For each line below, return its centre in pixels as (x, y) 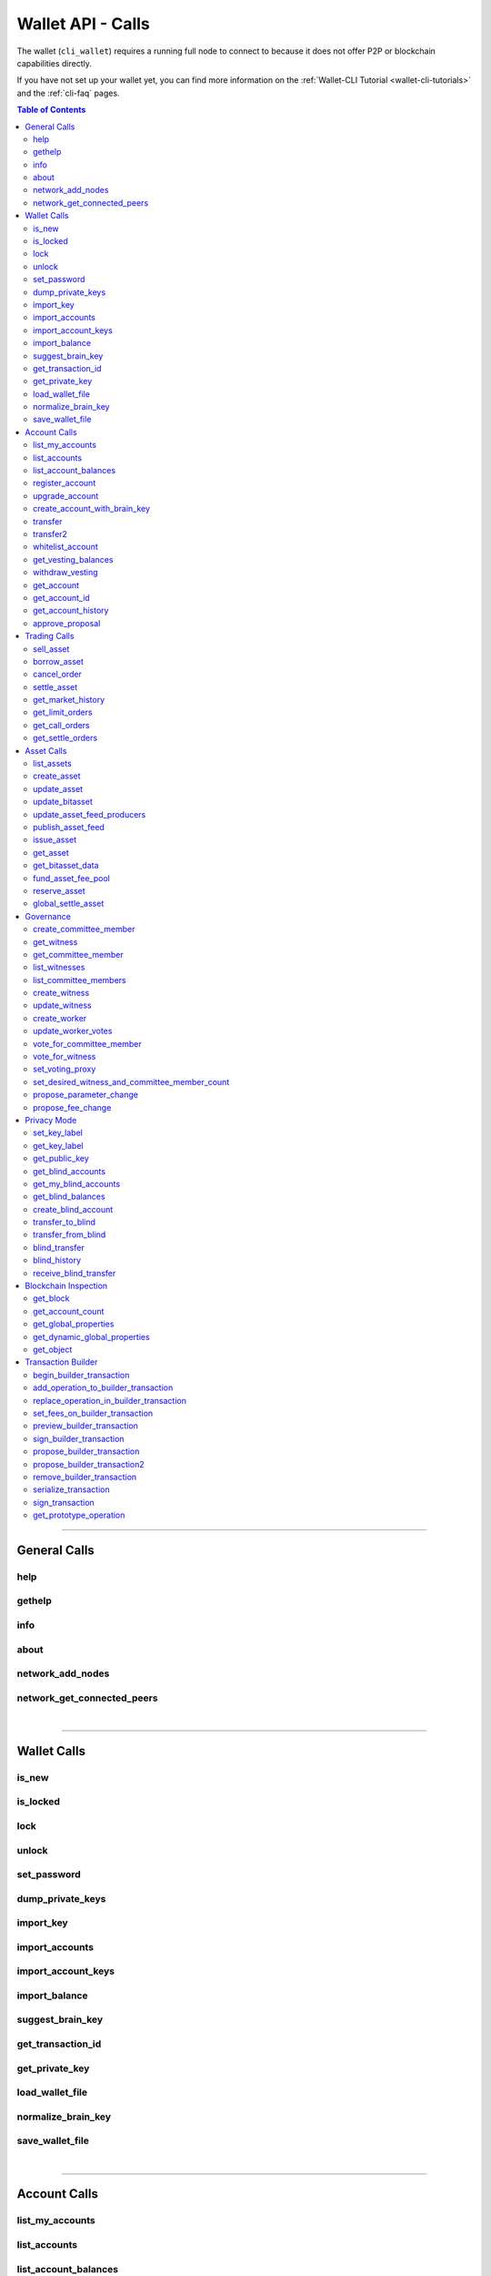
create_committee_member (84, 930)
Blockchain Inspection (66, 1286)
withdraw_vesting (66, 573)
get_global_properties (74, 1324)
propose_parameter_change (85, 1095)
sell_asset (51, 649)
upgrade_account (66, 495)
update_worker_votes (73, 1031)
